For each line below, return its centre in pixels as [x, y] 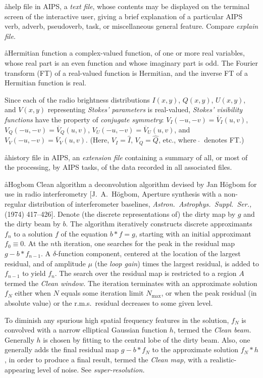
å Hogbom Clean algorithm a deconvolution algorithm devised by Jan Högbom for [131, 184]
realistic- [223, 359]
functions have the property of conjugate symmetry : [84, 119]
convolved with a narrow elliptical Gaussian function [86, 330]
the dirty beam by [33, 224]
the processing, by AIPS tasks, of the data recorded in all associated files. [118, 167]
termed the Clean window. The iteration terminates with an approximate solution [131, 283]
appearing [20, 369]
